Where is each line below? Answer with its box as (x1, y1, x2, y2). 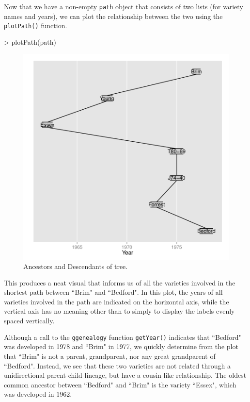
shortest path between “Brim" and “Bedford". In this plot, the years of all (4, 287, 223, 297)
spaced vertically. (4, 316, 55, 326)
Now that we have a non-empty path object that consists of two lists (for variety (4, 1, 243, 11)
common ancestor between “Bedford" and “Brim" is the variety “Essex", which (4, 379, 236, 389)
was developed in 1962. (4, 389, 72, 399)
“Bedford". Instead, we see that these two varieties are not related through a (4, 360, 231, 370)
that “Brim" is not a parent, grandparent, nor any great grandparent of (4, 351, 216, 361)
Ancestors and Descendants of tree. (23, 261, 128, 271)
